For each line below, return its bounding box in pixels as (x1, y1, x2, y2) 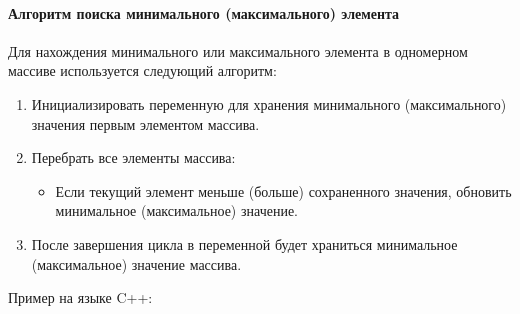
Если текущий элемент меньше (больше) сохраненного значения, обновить (55, 180, 512, 201)
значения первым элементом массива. (31, 113, 260, 134)
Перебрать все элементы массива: (31, 147, 236, 168)
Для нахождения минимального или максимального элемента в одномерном (8, 40, 468, 61)
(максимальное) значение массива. (31, 253, 242, 274)
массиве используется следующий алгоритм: (8, 60, 277, 81)
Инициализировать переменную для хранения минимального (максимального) (31, 93, 507, 114)
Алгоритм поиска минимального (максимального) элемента (8, 2, 400, 23)
